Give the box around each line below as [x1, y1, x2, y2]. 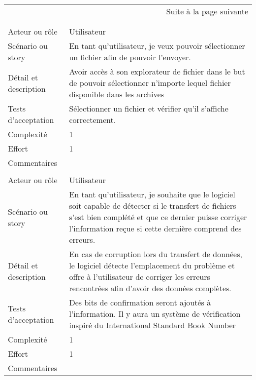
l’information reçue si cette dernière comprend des [69, 223, 242, 234]
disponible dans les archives [69, 88, 164, 100]
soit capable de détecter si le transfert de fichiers [69, 200, 236, 211]
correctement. [69, 114, 116, 125]
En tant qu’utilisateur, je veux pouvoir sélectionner [69, 40, 245, 51]
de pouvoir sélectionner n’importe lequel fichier [69, 77, 231, 88]
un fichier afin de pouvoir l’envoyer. [69, 51, 191, 63]
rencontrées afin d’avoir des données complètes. [69, 282, 231, 294]
